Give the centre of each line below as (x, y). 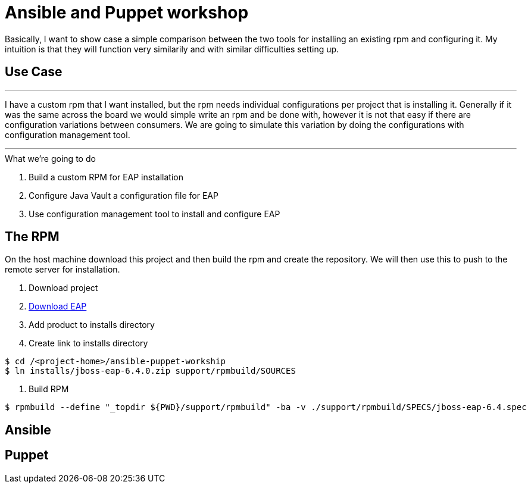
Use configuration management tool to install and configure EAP (154, 214)
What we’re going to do (50, 158)
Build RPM (49, 389)
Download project (63, 288)
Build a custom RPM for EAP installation (106, 177)
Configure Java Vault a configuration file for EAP (124, 195)
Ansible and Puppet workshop (127, 12)
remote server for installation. (63, 270)
